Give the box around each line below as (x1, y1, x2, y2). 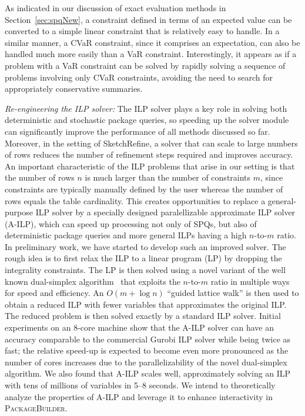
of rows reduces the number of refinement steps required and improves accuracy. (5, 148, 293, 161)
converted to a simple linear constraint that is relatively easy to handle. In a (5, 25, 280, 37)
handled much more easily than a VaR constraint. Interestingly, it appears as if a (5, 48, 297, 60)
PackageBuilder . (5, 402, 68, 414)
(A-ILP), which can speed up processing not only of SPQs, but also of (5, 217, 257, 229)
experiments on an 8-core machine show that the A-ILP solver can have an (5, 321, 274, 334)
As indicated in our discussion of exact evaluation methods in (5, 2, 226, 14)
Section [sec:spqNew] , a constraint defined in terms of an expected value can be (5, 13, 292, 25)
